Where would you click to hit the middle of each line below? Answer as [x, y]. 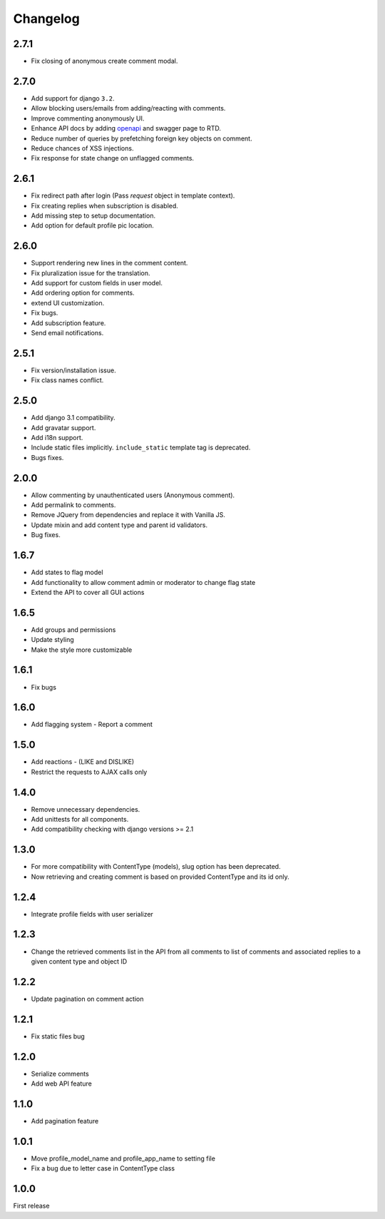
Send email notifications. [67, 333]
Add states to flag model [67, 572]
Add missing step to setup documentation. [93, 215]
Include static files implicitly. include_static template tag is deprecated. [141, 448]
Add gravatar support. [63, 427]
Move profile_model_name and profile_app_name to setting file [123, 1158]
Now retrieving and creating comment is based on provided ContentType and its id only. [160, 877]
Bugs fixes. [47, 457]
